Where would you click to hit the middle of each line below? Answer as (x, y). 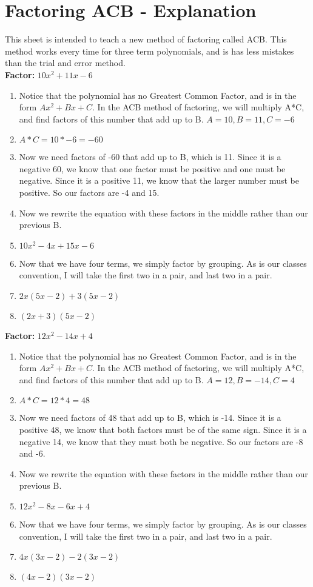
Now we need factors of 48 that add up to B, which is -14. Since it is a (150, 418)
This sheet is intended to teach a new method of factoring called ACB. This (146, 39)
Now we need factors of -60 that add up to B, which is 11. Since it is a (150, 157)
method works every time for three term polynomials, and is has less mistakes (150, 51)
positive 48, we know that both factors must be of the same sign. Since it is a (163, 429)
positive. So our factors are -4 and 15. (89, 193)
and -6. (32, 453)
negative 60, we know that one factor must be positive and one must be (152, 168)
